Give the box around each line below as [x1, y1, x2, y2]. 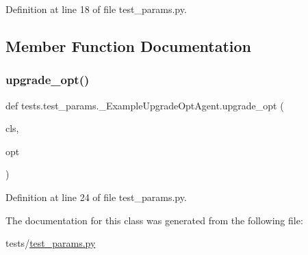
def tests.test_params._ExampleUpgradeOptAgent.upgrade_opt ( [5, 98, 284, 112]
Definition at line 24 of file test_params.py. [5, 189, 187, 204]
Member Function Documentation [5, 35, 252, 56]
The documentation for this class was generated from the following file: [5, 213, 303, 227]
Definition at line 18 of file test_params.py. [5, 2, 187, 16]
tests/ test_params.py [5, 236, 96, 250]
